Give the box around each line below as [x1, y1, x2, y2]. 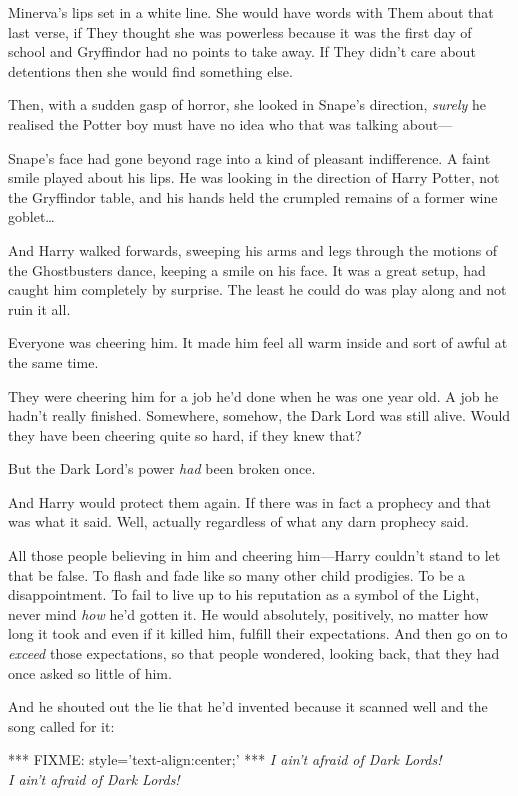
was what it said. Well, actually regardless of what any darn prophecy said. [8, 511, 470, 532]
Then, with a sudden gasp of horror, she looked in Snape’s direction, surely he [8, 94, 486, 115]
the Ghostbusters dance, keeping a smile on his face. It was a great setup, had [8, 259, 486, 280]
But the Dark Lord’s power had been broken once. [8, 458, 316, 479]
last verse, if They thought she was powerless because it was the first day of [8, 21, 472, 42]
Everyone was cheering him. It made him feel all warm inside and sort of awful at [8, 332, 508, 353]
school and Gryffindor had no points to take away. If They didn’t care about [8, 41, 476, 62]
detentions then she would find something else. [8, 60, 293, 81]
